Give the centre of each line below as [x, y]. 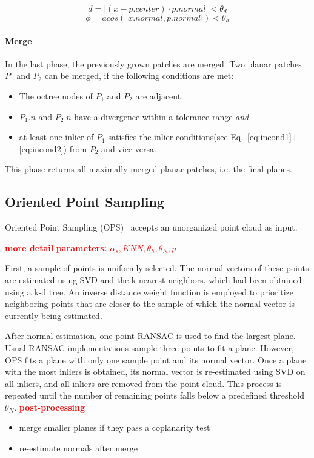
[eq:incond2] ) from [53, 148]
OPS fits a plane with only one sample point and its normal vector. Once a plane [156, 359]
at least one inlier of [56, 137]
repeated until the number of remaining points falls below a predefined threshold [155, 395]
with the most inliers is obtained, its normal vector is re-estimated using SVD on [155, 372]
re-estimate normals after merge [78, 448]
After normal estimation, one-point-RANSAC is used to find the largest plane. [150, 336]
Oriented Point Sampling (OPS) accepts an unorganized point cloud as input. [151, 227]
